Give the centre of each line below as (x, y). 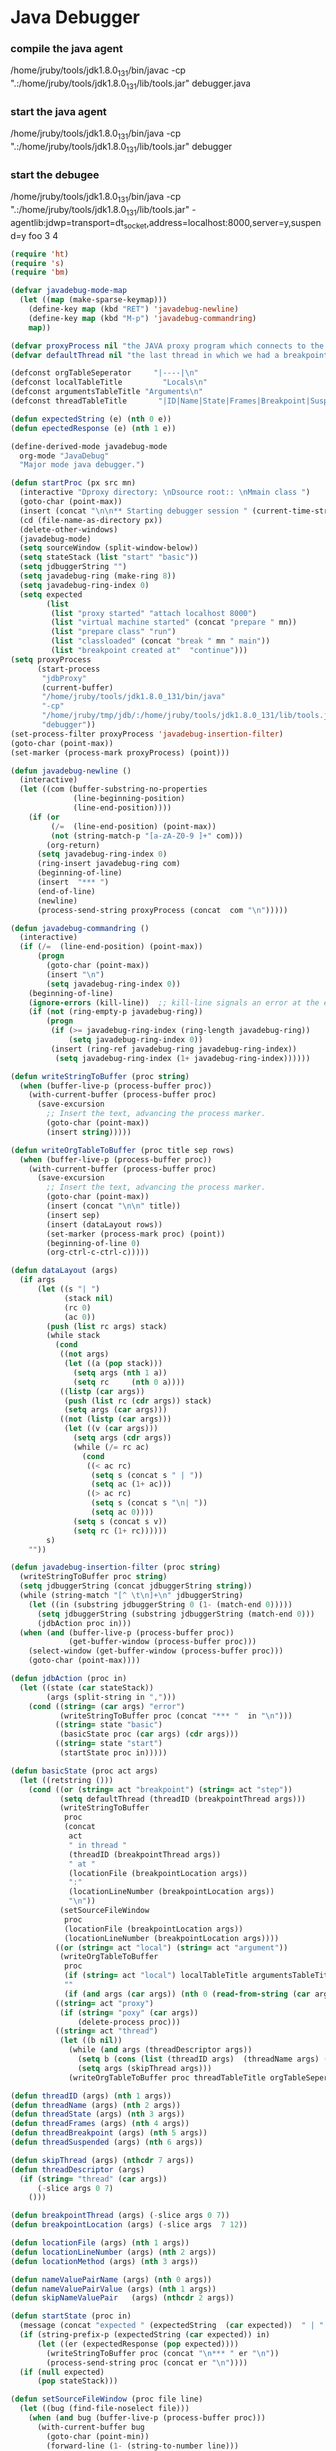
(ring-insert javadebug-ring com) (109, 864)
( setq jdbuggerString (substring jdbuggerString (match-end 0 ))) (175, 1614)
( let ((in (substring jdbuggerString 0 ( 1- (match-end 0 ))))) (160, 1604)
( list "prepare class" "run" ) (113, 632)
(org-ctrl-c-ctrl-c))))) (98, 1252)
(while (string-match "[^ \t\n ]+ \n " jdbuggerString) (131, 1596)
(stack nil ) (88, 1298)
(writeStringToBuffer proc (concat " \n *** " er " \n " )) (163, 2353)
